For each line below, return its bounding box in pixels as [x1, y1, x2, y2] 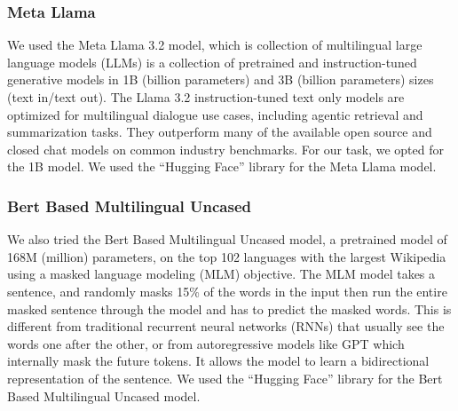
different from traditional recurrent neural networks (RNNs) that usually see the [7, 317, 445, 336]
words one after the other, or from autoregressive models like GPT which [7, 334, 405, 352]
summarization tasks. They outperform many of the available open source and [7, 123, 432, 141]
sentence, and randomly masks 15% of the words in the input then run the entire [7, 281, 447, 300]
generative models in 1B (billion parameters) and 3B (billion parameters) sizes [7, 70, 434, 89]
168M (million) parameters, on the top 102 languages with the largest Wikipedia [7, 247, 446, 265]
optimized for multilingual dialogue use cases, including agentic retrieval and [7, 105, 423, 123]
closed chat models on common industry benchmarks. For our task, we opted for [7, 139, 444, 158]
